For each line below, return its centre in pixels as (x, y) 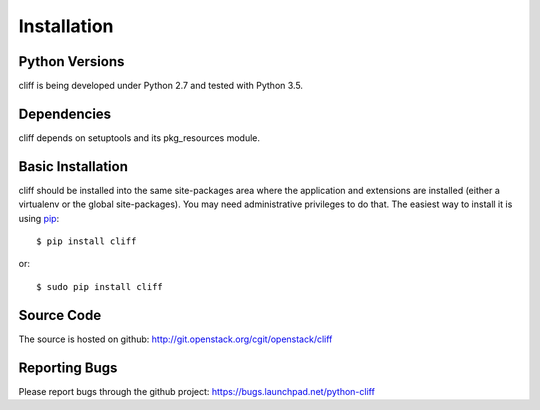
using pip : (39, 218)
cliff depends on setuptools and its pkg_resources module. (139, 137)
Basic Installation (73, 166)
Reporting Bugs (68, 367)
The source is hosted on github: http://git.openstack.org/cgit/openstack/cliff (175, 339)
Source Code (60, 315)
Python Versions (71, 61)
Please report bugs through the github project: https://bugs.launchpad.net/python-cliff (196, 391)
